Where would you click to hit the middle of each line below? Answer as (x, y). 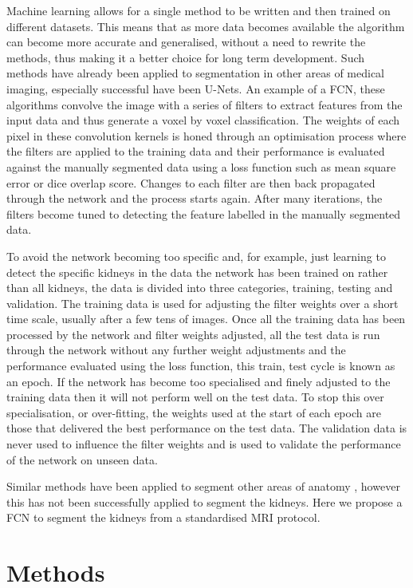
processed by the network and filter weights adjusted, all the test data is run (193, 334)
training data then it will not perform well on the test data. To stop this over (195, 397)
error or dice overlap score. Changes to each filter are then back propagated (191, 182)
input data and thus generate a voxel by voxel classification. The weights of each (203, 120)
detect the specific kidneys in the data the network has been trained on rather (197, 272)
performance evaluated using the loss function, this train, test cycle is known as (201, 366)
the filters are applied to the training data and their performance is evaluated (196, 151)
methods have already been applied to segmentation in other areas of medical (195, 73)
